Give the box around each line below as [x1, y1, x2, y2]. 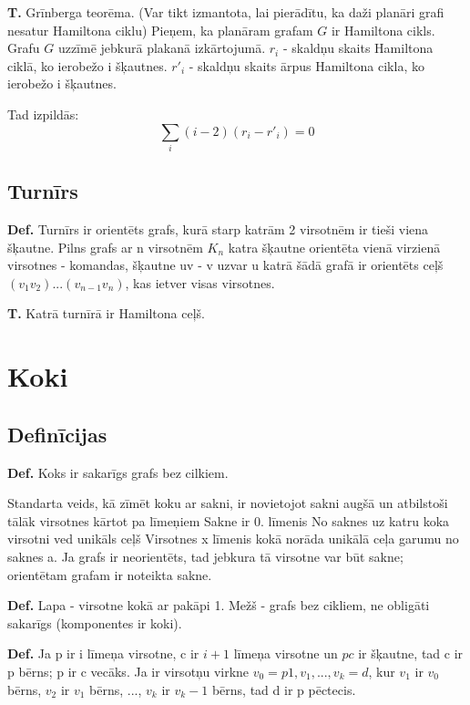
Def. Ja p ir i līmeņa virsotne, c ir [7, 644, 199, 663]
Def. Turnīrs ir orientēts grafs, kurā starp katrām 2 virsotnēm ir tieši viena [7, 220, 429, 239]
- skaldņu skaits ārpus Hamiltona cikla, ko [189, 56, 424, 75]
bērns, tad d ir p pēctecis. [211, 679, 356, 699]
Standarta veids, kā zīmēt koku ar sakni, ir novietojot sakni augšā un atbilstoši [7, 493, 448, 513]
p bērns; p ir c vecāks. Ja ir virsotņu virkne [7, 661, 250, 680]
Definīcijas [7, 420, 107, 448]
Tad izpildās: [7, 104, 79, 123]
